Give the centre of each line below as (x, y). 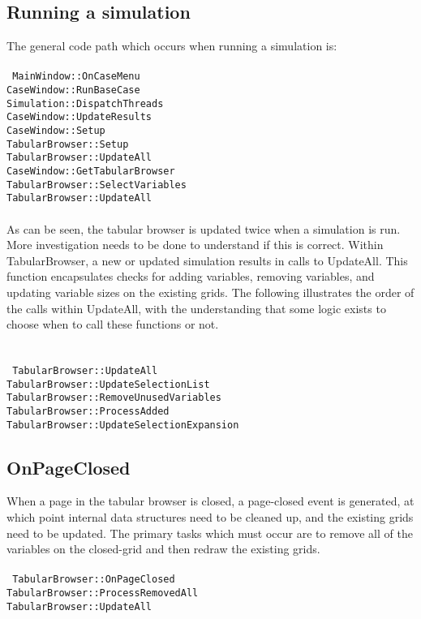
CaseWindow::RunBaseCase (73, 90)
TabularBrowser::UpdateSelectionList (108, 384)
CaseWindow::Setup (56, 131)
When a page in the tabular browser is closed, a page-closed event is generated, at (210, 501)
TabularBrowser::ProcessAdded (88, 411)
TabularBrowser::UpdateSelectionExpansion (123, 425)
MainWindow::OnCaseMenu (76, 77)
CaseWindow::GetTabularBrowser (91, 171)
